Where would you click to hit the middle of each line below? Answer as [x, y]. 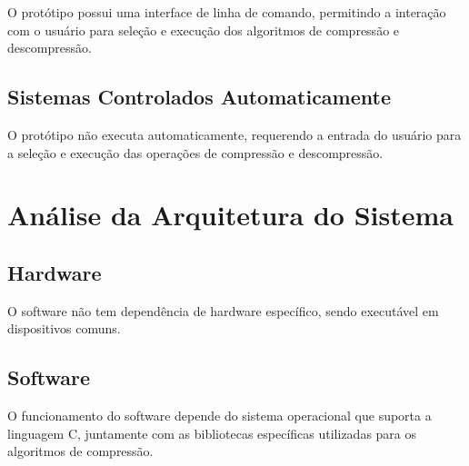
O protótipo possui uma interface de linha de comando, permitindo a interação [227, 12]
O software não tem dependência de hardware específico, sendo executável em [223, 310]
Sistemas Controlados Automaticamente [199, 97]
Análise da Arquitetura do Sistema [230, 215]
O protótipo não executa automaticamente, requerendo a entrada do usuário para [234, 134]
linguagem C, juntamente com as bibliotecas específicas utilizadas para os [212, 433]
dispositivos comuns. [64, 328]
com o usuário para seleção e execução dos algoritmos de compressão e [204, 30]
